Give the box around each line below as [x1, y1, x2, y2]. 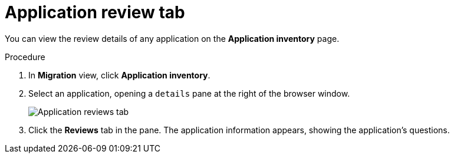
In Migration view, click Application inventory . [28, 70, 210, 80]
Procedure [5, 51, 45, 62]
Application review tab [5, 2, 185, 22]
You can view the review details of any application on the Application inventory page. [5, 33, 340, 44]
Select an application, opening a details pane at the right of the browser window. [28, 88, 350, 98]
